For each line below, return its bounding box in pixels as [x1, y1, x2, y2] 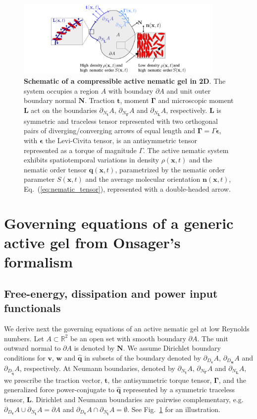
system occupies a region [24, 85, 99, 96]
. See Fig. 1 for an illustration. [127, 404, 220, 414]
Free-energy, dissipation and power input [4, 285, 218, 301]
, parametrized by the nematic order [115, 164, 225, 174]
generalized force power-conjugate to [4, 384, 114, 395]
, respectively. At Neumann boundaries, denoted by [19, 363, 175, 373]
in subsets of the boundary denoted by [84, 352, 201, 363]
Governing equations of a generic [4, 212, 234, 233]
